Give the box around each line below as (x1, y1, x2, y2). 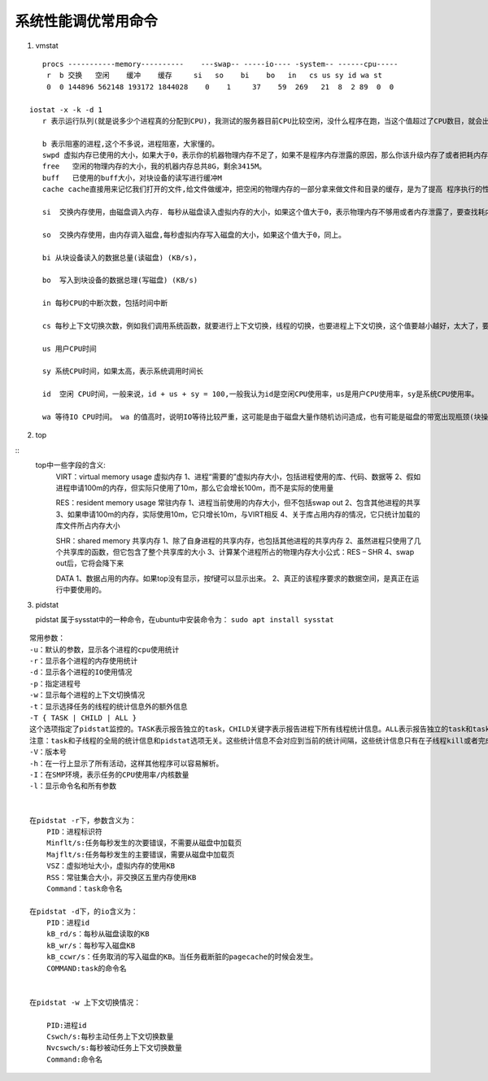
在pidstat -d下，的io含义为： (29, 907, 138, 916)
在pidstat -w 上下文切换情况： (29, 997, 142, 1007)
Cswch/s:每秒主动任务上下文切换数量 (46, 1031, 174, 1041)
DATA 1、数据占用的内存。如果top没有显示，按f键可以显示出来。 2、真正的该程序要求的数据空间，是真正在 (55, 573, 412, 583)
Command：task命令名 (46, 883, 123, 893)
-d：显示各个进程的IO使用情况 (29, 668, 133, 677)
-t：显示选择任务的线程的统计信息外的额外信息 (29, 702, 188, 711)
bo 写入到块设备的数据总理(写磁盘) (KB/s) (41, 276, 198, 285)
